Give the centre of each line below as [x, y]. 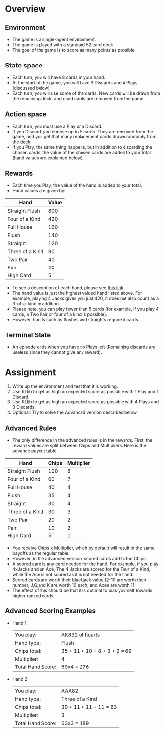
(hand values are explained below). [48, 158]
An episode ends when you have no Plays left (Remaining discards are [84, 347]
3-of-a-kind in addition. [36, 304]
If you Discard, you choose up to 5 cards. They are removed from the [82, 131]
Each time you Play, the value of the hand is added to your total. [77, 185]
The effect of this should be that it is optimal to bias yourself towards [82, 590]
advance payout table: [35, 451]
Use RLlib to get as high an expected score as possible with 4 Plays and [85, 402]
